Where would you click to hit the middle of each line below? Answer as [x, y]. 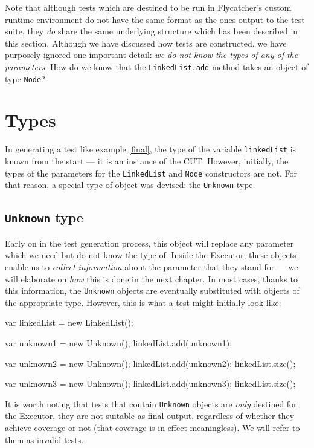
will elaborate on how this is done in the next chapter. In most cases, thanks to [151, 278]
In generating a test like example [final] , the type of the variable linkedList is [151, 149]
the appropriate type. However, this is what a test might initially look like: [143, 302]
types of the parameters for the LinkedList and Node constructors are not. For [151, 173]
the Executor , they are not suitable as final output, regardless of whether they [150, 416]
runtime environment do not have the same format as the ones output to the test [155, 19]
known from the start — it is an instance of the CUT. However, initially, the [147, 161]
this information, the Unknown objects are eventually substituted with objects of [152, 291]
